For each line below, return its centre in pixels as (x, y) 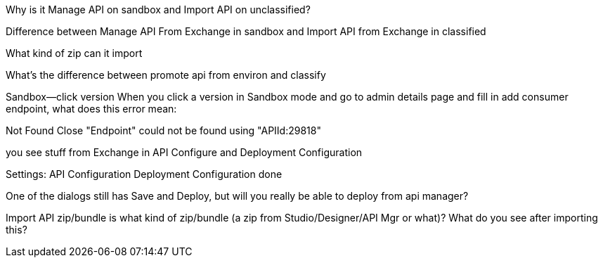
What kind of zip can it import (74, 53)
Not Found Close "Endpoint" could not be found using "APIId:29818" (163, 130)
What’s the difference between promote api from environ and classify (166, 75)
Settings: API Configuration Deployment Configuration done (144, 174)
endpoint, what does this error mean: (91, 109)
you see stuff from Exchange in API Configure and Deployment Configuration (184, 152)
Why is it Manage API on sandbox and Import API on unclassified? (158, 9)
